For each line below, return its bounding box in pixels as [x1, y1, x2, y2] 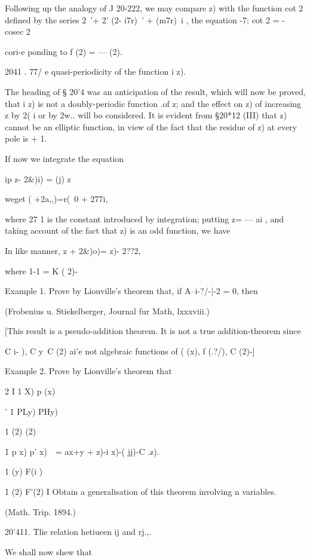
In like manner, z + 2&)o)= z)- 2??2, [5, 244, 141, 256]
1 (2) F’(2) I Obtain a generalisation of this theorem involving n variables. [5, 485, 277, 498]
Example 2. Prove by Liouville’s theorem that [5, 365, 172, 377]
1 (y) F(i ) [5, 465, 43, 478]
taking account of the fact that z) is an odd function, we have [5, 224, 231, 237]
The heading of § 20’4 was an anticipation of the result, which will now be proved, [5, 85, 306, 97]
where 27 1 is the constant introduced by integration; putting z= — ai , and [5, 212, 284, 225]
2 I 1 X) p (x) [5, 385, 56, 397]
